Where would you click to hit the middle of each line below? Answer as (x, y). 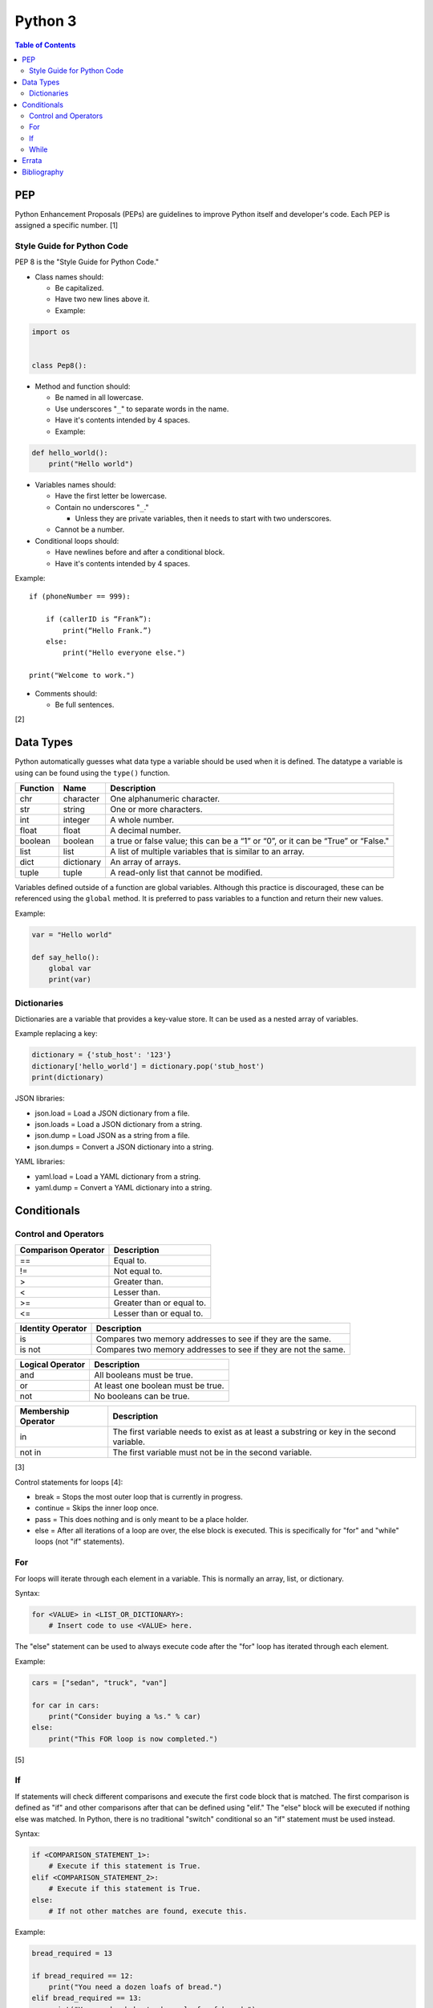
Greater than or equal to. (160, 1303)
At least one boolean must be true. (159, 1386)
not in (30, 1452)
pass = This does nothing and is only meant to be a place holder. (142, 1519)
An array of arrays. (146, 862)
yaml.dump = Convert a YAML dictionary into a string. (123, 1187)
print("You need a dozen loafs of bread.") (135, 1987)
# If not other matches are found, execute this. (148, 1911)
